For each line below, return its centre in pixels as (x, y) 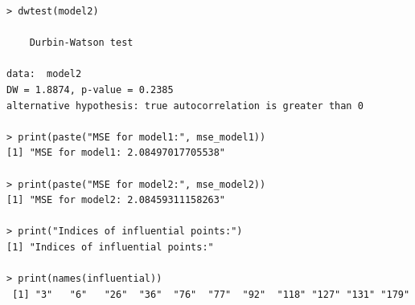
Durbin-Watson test (81, 43)
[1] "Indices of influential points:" (110, 247)
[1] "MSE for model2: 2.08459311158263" (116, 200)
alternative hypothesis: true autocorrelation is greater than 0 (185, 106)
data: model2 (44, 74)
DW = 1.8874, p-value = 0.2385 (90, 89)
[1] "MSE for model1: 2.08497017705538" (116, 153)
